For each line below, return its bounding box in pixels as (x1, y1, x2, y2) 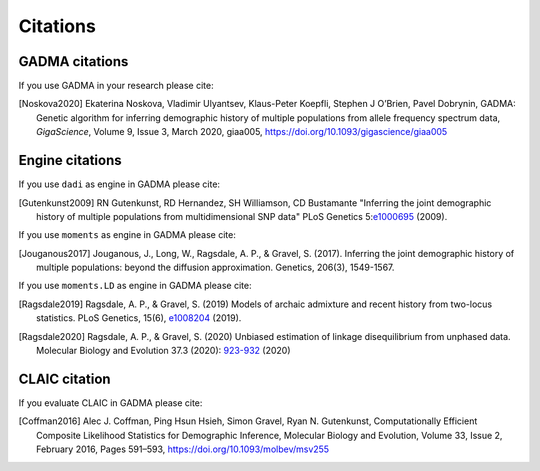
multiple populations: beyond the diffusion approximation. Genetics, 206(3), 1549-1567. (36, 261, 395, 274)
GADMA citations (18, 53, 129, 70)
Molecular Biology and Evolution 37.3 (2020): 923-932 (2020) (36, 345, 291, 357)
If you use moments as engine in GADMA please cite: (18, 229, 237, 241)
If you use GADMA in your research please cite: (18, 80, 214, 92)
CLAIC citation (18, 370, 111, 387)
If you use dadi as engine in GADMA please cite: (18, 178, 220, 190)
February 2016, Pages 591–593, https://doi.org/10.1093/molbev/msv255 (36, 443, 330, 455)
